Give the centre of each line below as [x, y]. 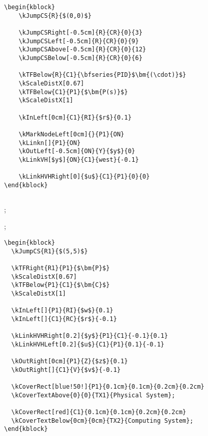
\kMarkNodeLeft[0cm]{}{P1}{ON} [71, 134]
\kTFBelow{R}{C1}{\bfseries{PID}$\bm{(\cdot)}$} [102, 75]
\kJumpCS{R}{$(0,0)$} [55, 16]
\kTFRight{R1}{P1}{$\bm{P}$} [61, 268]
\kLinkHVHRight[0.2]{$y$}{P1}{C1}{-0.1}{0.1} [90, 336]
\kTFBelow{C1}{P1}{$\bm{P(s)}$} [73, 92]
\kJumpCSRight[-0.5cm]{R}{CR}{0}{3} [81, 32]
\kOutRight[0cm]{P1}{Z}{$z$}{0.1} [70, 361]
